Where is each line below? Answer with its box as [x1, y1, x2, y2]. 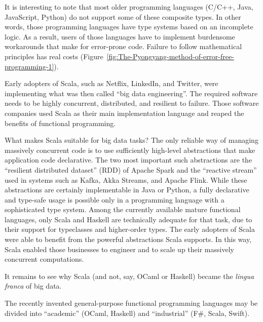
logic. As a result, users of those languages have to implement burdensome [5, 31, 235, 42]
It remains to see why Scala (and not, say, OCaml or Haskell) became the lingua [5, 270, 254, 281]
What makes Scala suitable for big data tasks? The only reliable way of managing [5, 135, 258, 145]
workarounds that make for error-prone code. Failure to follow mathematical [5, 41, 242, 52]
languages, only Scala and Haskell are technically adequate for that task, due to [5, 214, 252, 224]
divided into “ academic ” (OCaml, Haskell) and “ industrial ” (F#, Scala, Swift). [5, 307, 250, 318]
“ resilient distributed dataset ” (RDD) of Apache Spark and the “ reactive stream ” [5, 164, 257, 175]
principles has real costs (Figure [5, 51, 103, 61]
